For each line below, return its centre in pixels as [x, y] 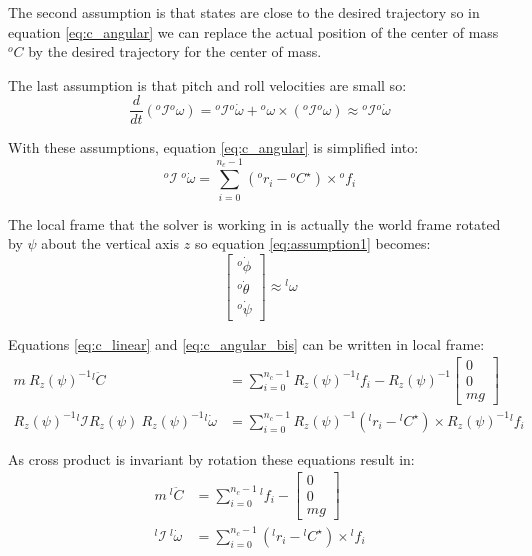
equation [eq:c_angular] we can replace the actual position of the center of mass [253, 31]
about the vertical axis [110, 243]
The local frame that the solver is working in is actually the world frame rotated [254, 223]
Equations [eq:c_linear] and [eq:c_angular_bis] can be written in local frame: [246, 343]
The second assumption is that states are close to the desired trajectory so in [244, 12]
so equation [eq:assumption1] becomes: [312, 243]
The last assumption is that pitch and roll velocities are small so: [207, 84]
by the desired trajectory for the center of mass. [175, 51]
